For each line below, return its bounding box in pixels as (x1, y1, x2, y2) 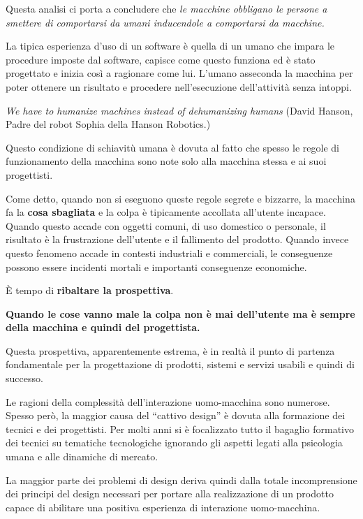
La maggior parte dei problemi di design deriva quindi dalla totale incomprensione (6, 472, 357, 487)
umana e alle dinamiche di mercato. (6, 449, 158, 464)
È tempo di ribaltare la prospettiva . (6, 283, 174, 298)
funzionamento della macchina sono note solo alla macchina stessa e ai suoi (6, 154, 327, 168)
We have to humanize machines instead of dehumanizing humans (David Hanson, (6, 103, 353, 117)
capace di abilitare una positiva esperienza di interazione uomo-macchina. (6, 499, 320, 514)
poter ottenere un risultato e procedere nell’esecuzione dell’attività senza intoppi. (6, 79, 352, 94)
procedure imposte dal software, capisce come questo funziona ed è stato (6, 52, 316, 66)
